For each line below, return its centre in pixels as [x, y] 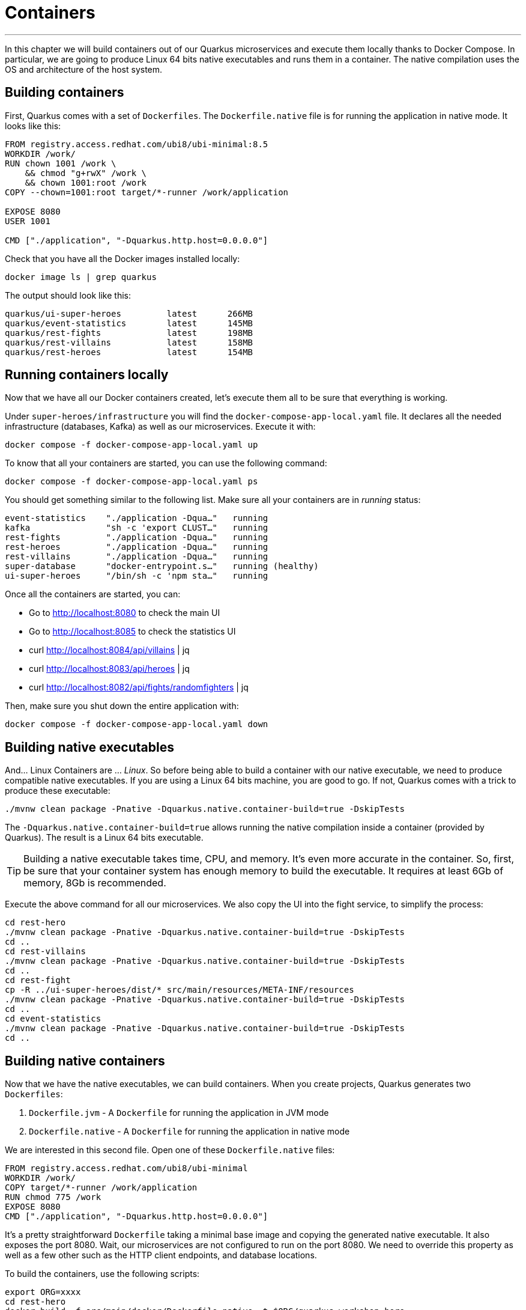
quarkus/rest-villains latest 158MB [129, 342]
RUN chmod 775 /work [53, 1197]
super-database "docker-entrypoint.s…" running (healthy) [162, 566]
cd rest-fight [38, 980]
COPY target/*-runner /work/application [101, 1188]
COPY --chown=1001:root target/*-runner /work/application [147, 192]
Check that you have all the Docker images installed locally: [122, 258]
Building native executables [89, 747]
